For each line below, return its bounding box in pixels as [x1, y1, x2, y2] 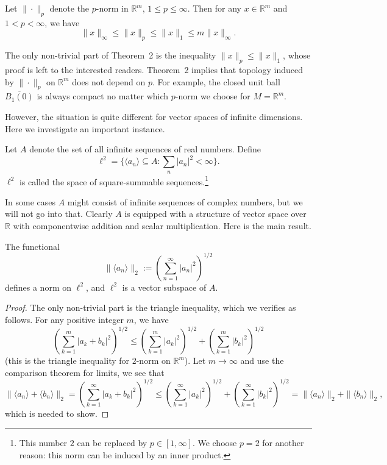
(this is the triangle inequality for [5, 354, 130, 367]
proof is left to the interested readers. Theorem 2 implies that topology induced [5, 63, 303, 76]
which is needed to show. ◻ [5, 406, 109, 419]
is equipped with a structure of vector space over [124, 207, 307, 220]
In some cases [5, 195, 56, 208]
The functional [5, 240, 60, 252]
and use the [240, 354, 284, 367]
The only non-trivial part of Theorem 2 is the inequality [5, 49, 216, 62]
